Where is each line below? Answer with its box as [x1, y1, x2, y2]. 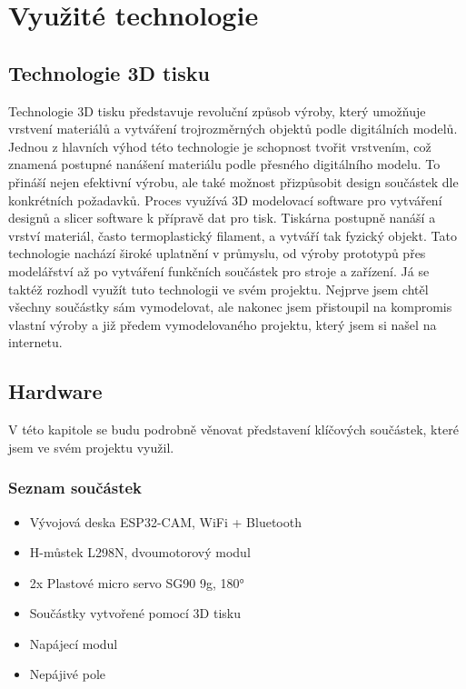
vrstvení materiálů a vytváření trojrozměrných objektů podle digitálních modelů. [8, 119, 458, 138]
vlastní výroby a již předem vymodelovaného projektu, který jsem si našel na [8, 315, 437, 334]
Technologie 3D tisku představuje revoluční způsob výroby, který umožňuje [8, 101, 426, 120]
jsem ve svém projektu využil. [8, 437, 174, 456]
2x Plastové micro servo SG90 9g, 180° [29, 573, 244, 592]
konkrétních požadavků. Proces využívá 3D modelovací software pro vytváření [8, 190, 442, 209]
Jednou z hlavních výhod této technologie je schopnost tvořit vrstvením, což [8, 136, 431, 155]
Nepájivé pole [29, 664, 106, 684]
